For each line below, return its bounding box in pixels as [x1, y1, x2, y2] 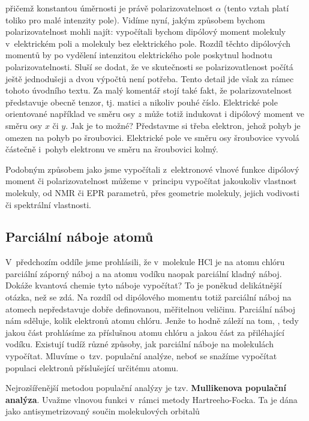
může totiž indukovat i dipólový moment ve [144, 107, 304, 120]
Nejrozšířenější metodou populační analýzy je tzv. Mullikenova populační [5, 381, 287, 394]
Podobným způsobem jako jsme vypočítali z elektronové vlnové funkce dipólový [5, 163, 299, 175]
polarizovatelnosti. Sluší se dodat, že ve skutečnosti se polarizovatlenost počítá [5, 60, 293, 73]
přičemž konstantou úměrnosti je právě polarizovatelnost [5, 2, 213, 14]
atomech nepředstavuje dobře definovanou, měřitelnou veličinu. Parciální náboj [5, 302, 296, 315]
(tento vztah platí [224, 2, 289, 14]
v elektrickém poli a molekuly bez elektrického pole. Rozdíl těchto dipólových [5, 37, 291, 49]
